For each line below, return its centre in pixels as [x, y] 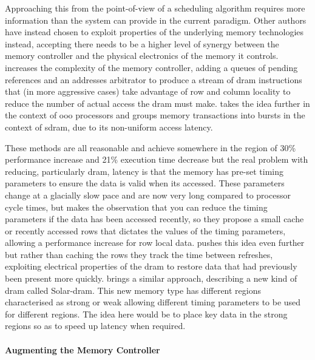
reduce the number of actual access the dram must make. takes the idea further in [157, 103]
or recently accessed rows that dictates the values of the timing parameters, [145, 230]
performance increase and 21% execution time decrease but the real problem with [157, 159]
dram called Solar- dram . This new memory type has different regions [133, 290]
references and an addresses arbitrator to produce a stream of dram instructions [154, 79]
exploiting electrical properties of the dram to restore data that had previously [151, 266]
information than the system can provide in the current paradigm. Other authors [156, 20]
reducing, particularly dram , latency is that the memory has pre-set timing [144, 171]
